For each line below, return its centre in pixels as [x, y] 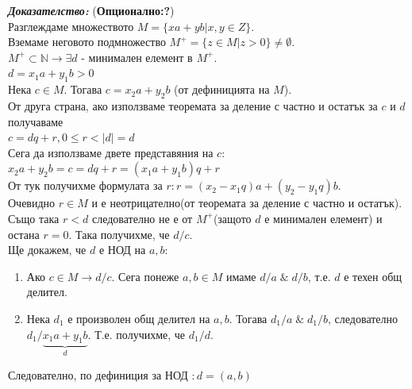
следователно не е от [142, 218]
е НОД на [122, 250]
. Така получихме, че [119, 234]
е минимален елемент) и [323, 218]
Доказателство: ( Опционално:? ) [91, 10]
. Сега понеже [145, 276]
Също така [34, 218]
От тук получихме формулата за [85, 185]
